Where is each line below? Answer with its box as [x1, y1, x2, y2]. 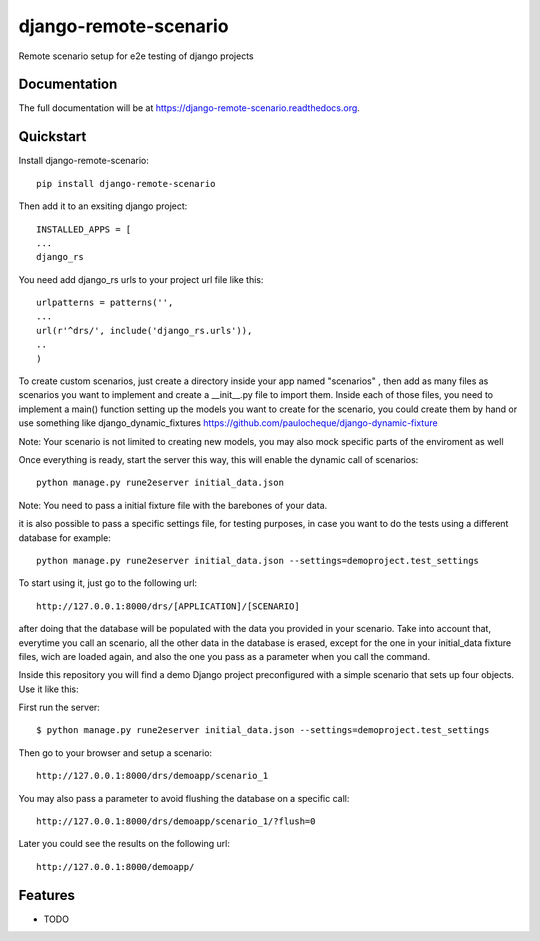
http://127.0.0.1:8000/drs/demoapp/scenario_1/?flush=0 [36, 816, 316, 827]
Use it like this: [18, 683, 79, 695]
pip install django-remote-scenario [36, 178, 216, 189]
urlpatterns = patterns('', [36, 297, 174, 309]
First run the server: [18, 701, 100, 714]
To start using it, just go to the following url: [18, 577, 198, 589]
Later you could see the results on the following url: [18, 838, 230, 850]
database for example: [18, 531, 112, 544]
